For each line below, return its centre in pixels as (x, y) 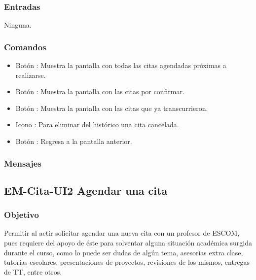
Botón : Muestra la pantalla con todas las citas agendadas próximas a (121, 65)
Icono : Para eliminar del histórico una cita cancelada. (97, 124)
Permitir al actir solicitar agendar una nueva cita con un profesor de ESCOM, (122, 233)
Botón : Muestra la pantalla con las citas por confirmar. (100, 91)
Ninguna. (18, 25)
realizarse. (31, 75)
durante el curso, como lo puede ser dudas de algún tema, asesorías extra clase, (124, 252)
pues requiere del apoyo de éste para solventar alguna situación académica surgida (128, 243)
